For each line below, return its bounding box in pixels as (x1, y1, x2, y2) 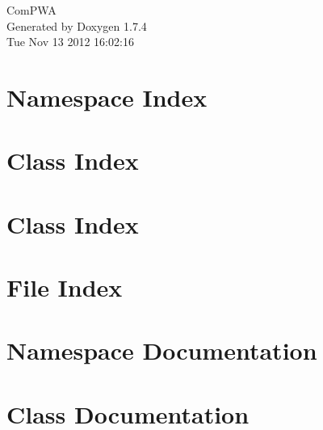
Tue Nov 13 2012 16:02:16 (6, 33, 134, 50)
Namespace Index (6, 80, 208, 113)
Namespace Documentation (6, 334, 317, 367)
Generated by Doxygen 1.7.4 (6, 17, 147, 34)
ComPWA (6, 2, 57, 18)
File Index (6, 271, 123, 304)
